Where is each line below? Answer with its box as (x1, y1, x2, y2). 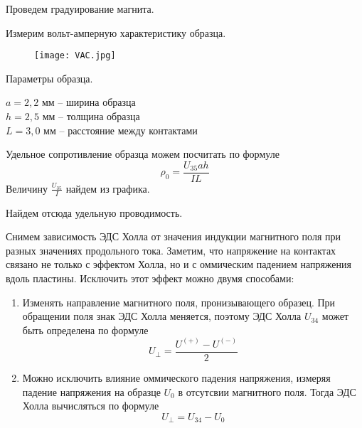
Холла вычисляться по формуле (22, 398, 159, 413)
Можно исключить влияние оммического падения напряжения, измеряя (22, 370, 331, 385)
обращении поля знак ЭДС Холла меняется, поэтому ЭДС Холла (22, 309, 302, 323)
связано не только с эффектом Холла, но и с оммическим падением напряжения (6, 257, 351, 272)
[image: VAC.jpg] (34, 50, 116, 61)
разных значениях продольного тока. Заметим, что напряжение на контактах (6, 242, 336, 257)
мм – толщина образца (42, 109, 140, 124)
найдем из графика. (65, 181, 150, 196)
